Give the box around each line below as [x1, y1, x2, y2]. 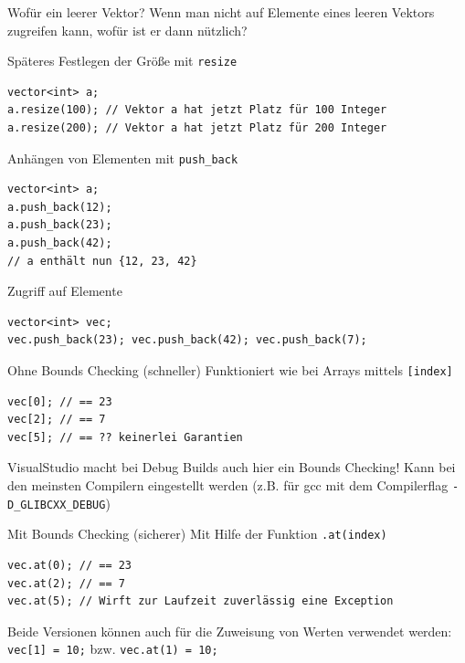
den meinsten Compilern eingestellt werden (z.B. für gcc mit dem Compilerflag [7, 476, 449, 495]
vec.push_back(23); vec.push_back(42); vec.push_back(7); [7, 333, 367, 347]
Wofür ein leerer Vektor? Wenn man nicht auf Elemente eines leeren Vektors [7, 3, 435, 21]
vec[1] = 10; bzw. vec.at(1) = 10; [7, 639, 218, 658]
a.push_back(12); [7, 200, 112, 214]
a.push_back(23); [7, 218, 112, 232]
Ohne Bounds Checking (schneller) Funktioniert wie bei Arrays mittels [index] [7, 361, 453, 380]
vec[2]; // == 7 [7, 413, 106, 426]
